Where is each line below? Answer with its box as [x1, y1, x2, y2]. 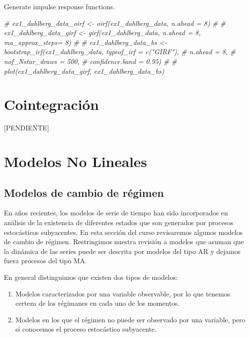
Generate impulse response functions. [4, 1, 115, 11]
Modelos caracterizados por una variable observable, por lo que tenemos [15, 288, 230, 298]
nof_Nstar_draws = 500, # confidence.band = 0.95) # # [4, 56, 177, 66]
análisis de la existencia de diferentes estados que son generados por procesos [4, 217, 233, 228]
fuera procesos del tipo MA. [4, 255, 87, 266]
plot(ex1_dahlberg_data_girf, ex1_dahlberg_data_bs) [4, 65, 164, 76]
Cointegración [4, 94, 99, 114]
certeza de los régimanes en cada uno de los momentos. [15, 298, 180, 308]
